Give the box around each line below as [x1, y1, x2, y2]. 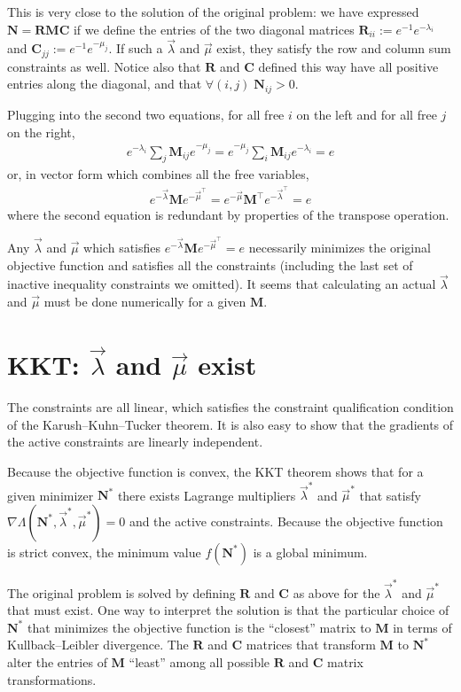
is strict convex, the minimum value [7, 542, 201, 561]
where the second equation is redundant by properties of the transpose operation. [7, 206, 449, 224]
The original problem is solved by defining [7, 583, 236, 602]
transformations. [7, 670, 97, 688]
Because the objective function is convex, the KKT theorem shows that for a [7, 462, 424, 480]
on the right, [7, 122, 75, 141]
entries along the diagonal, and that [7, 74, 202, 93]
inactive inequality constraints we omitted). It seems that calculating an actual [7, 275, 436, 293]
